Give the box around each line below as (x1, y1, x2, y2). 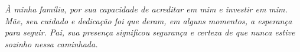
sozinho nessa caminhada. (5, 37, 98, 50)
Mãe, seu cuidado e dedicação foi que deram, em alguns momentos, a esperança (5, 14, 292, 27)
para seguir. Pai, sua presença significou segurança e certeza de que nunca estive (5, 26, 295, 38)
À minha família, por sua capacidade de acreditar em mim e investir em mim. (5, 3, 288, 15)
